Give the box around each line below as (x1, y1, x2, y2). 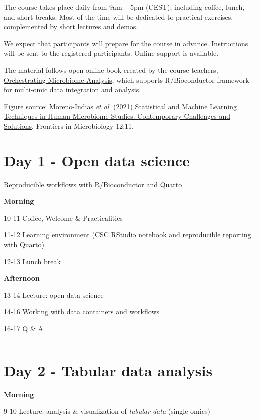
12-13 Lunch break (4, 256, 61, 266)
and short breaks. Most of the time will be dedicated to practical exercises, (4, 11, 233, 22)
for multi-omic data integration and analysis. (4, 84, 141, 95)
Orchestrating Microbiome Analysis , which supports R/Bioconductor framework (4, 74, 249, 85)
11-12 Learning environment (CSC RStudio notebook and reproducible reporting (4, 229, 251, 240)
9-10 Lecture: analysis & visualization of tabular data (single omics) (4, 406, 210, 416)
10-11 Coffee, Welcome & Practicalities (4, 212, 123, 223)
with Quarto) (4, 239, 44, 250)
